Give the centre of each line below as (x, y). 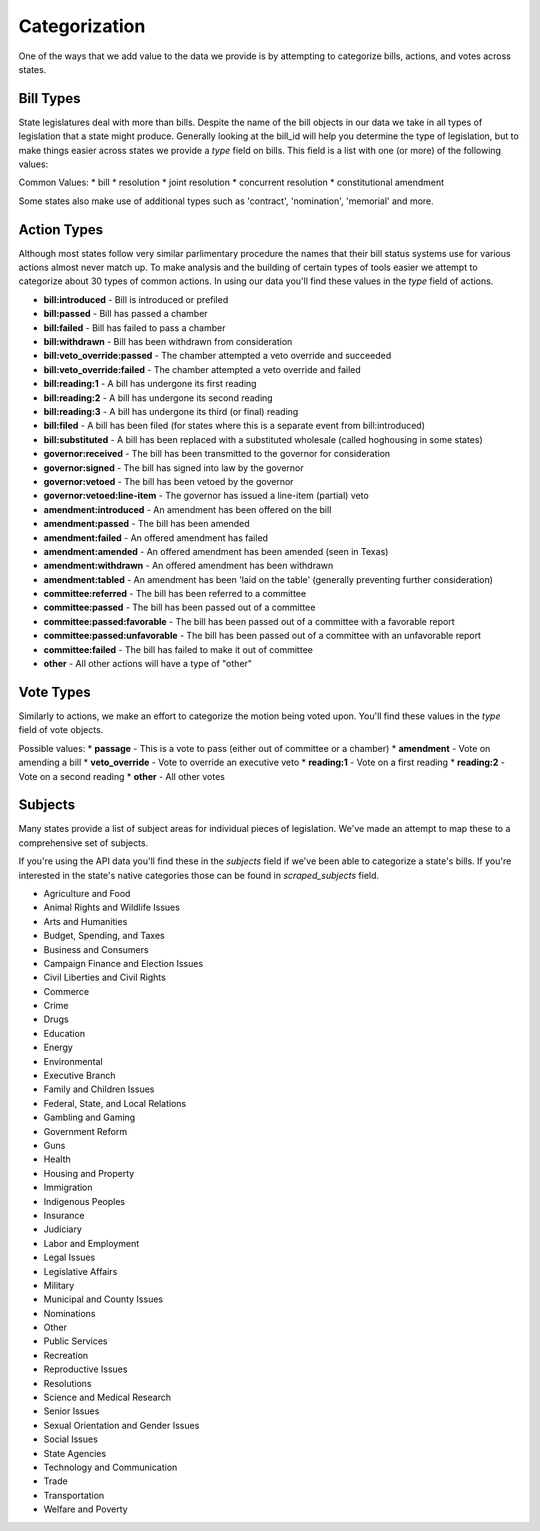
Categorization (82, 26)
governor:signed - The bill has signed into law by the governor (173, 467)
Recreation (66, 1355)
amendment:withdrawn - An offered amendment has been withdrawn (188, 566)
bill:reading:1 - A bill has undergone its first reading (150, 384)
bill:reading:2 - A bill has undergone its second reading (158, 397)
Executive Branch (79, 1076)
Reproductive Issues (85, 1369)
